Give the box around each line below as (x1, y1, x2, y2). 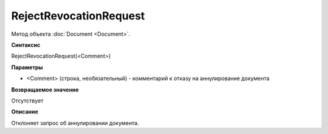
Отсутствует (11, 97, 44, 104)
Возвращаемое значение (11, 85, 79, 93)
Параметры (11, 64, 43, 71)
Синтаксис (11, 41, 41, 49)
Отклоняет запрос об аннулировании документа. (11, 119, 139, 127)
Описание (11, 108, 39, 115)
